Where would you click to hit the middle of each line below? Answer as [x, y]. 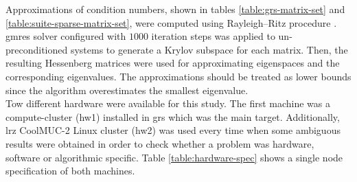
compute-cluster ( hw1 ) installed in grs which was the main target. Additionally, [173, 116]
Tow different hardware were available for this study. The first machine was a [168, 103]
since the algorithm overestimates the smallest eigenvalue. [127, 90]
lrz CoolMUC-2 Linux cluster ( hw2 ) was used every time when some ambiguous [173, 130]
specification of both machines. [70, 171]
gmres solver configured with [66, 36]
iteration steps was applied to [213, 36]
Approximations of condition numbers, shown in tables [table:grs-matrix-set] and [175, 9]
